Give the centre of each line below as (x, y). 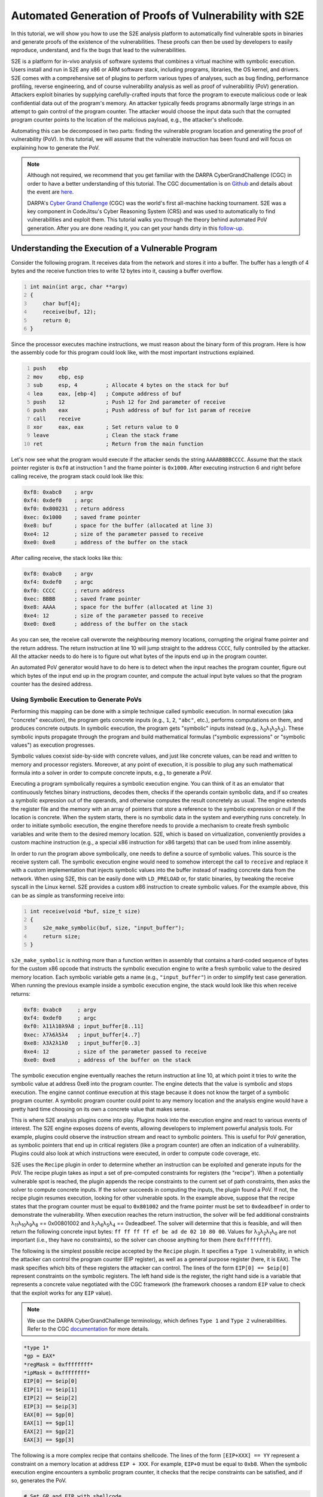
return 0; (57, 320)
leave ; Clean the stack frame (106, 435)
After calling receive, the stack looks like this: (67, 557)
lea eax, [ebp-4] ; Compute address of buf (107, 393)
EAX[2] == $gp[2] (49, 1431)
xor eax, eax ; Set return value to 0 (106, 427)
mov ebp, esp (58, 377)
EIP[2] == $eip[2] (51, 1398)
